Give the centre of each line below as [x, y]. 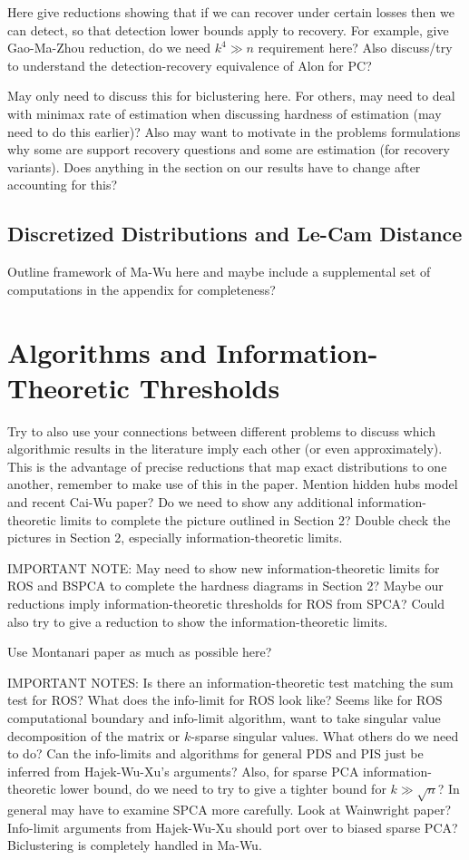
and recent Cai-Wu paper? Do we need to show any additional [181, 502]
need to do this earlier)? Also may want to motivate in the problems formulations [234, 131]
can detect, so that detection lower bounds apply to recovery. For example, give [228, 29]
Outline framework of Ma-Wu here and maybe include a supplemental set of [219, 272]
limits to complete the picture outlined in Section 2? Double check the [255, 519]
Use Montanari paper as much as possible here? [140, 652]
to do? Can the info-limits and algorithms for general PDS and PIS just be [215, 753]
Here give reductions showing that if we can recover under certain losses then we [231, 12]
